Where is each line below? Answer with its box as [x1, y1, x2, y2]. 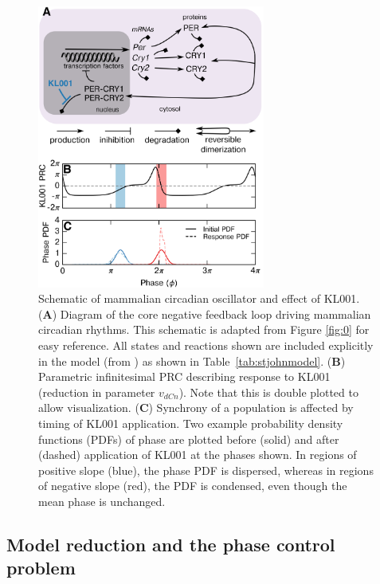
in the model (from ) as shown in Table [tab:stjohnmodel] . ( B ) [38, 352, 346, 369]
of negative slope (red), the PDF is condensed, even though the [38, 477, 347, 494]
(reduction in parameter [38, 383, 155, 400]
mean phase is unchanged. [38, 492, 166, 509]
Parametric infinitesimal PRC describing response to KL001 [38, 368, 331, 385]
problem [6, 555, 76, 580]
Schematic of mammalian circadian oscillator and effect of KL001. [38, 290, 360, 307]
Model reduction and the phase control [6, 531, 335, 556]
